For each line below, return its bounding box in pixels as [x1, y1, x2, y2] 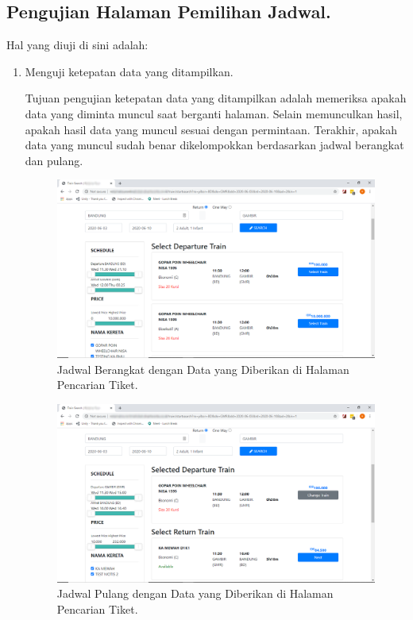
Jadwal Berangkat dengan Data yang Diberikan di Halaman [56, 360, 349, 377]
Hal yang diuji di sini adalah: [6, 37, 149, 53]
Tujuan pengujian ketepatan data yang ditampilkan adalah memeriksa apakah [25, 90, 407, 106]
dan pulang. [25, 152, 83, 168]
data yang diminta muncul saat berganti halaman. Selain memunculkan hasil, [25, 105, 403, 121]
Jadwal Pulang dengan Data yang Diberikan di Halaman [56, 585, 334, 602]
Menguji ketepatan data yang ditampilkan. [25, 63, 234, 79]
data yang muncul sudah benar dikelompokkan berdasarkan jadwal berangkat [25, 137, 404, 153]
